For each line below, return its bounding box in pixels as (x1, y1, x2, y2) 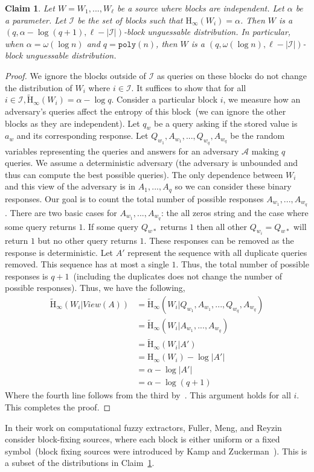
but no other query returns (37, 234, 137, 246)
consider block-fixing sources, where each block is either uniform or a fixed (5, 433, 280, 445)
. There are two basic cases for (5, 206, 117, 218)
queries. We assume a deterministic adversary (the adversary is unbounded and (5, 156, 298, 169)
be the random (230, 129, 285, 142)
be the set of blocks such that (77, 13, 183, 26)
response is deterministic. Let (5, 246, 114, 258)
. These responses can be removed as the (144, 234, 294, 246)
